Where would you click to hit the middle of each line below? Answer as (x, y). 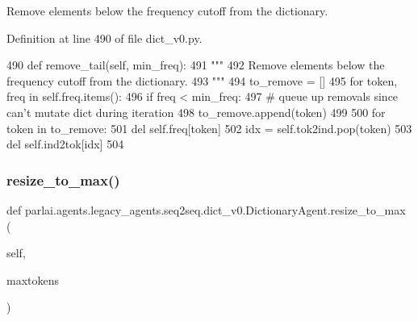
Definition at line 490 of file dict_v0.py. (104, 38)
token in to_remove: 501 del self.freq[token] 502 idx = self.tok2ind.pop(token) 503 (209, 128)
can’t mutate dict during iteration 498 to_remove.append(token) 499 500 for (196, 112)
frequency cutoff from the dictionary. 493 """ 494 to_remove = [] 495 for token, (202, 80)
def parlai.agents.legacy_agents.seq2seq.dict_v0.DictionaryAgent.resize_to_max (206, 209)
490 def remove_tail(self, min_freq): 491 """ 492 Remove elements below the (196, 65)
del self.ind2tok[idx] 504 (65, 144)
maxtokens (33, 279)
